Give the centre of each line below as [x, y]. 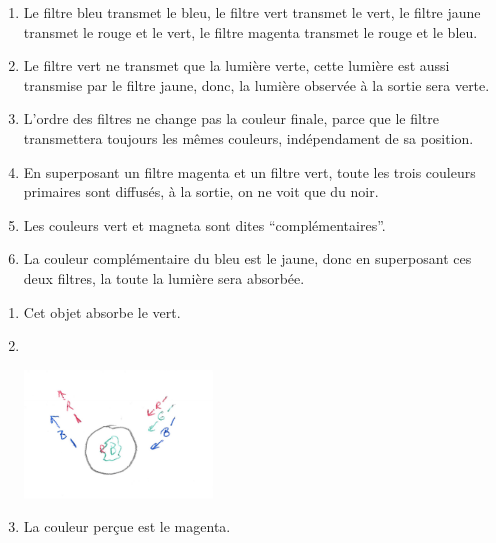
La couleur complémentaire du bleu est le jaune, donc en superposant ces [247, 258]
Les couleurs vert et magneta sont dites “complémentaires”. [204, 224]
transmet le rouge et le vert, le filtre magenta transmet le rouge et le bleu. [250, 31]
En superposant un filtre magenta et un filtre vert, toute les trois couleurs [249, 171]
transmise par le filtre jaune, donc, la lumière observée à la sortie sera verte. [256, 84]
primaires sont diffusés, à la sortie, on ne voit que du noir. [201, 191]
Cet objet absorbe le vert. [102, 311]
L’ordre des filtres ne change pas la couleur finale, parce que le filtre [231, 118]
